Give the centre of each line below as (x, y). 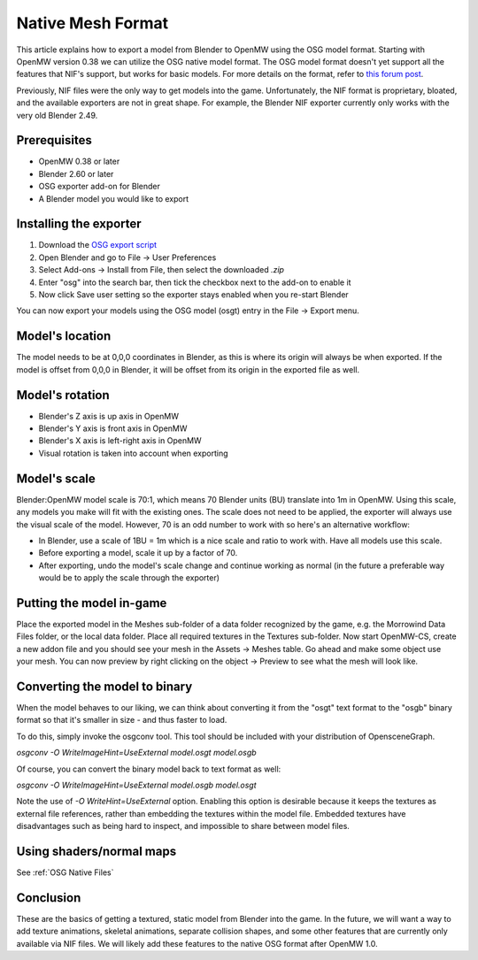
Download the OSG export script (98, 245)
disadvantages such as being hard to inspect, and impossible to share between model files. (183, 826)
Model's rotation (63, 395)
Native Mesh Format (93, 23)
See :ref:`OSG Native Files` (65, 872)
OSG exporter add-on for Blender (100, 187)
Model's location (64, 336)
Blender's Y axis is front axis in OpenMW (113, 428)
